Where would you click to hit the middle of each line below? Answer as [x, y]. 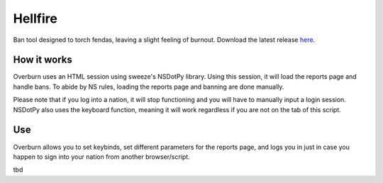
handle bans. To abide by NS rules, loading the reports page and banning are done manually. [149, 87]
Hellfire [35, 18]
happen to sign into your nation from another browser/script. [102, 157]
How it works [43, 60]
